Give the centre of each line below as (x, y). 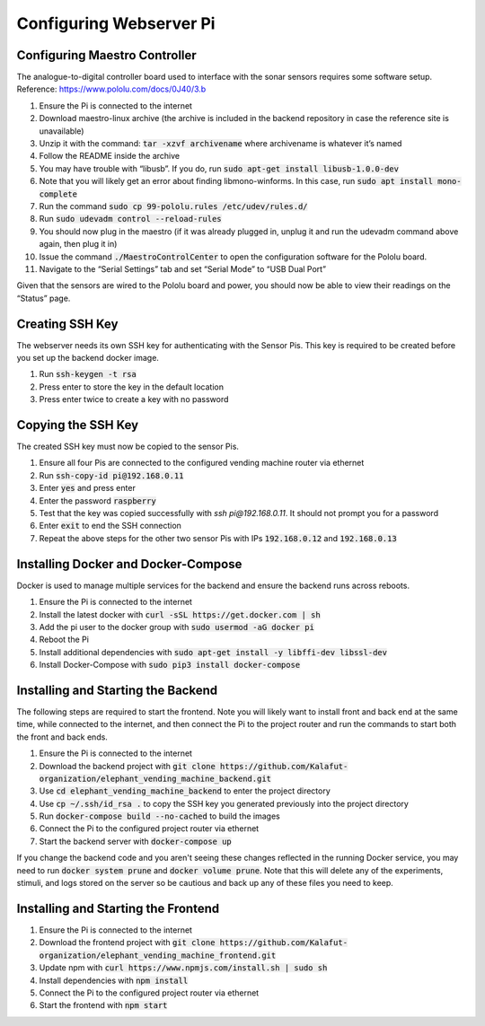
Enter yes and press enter (88, 488)
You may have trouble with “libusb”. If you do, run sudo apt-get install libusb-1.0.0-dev (219, 168)
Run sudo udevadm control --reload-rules (130, 219)
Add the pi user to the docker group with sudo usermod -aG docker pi (176, 627)
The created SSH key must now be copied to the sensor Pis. (128, 447)
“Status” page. (44, 298)
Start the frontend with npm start (103, 1005)
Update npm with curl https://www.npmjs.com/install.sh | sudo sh (183, 968)
